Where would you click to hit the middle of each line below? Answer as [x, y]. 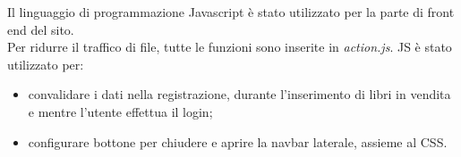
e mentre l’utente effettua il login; [120, 111]
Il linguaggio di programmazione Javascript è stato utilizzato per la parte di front [231, 12]
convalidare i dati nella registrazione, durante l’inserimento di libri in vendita [239, 94]
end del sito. [41, 29]
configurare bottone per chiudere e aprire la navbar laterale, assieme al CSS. [238, 141]
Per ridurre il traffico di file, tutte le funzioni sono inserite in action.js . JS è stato [230, 47]
